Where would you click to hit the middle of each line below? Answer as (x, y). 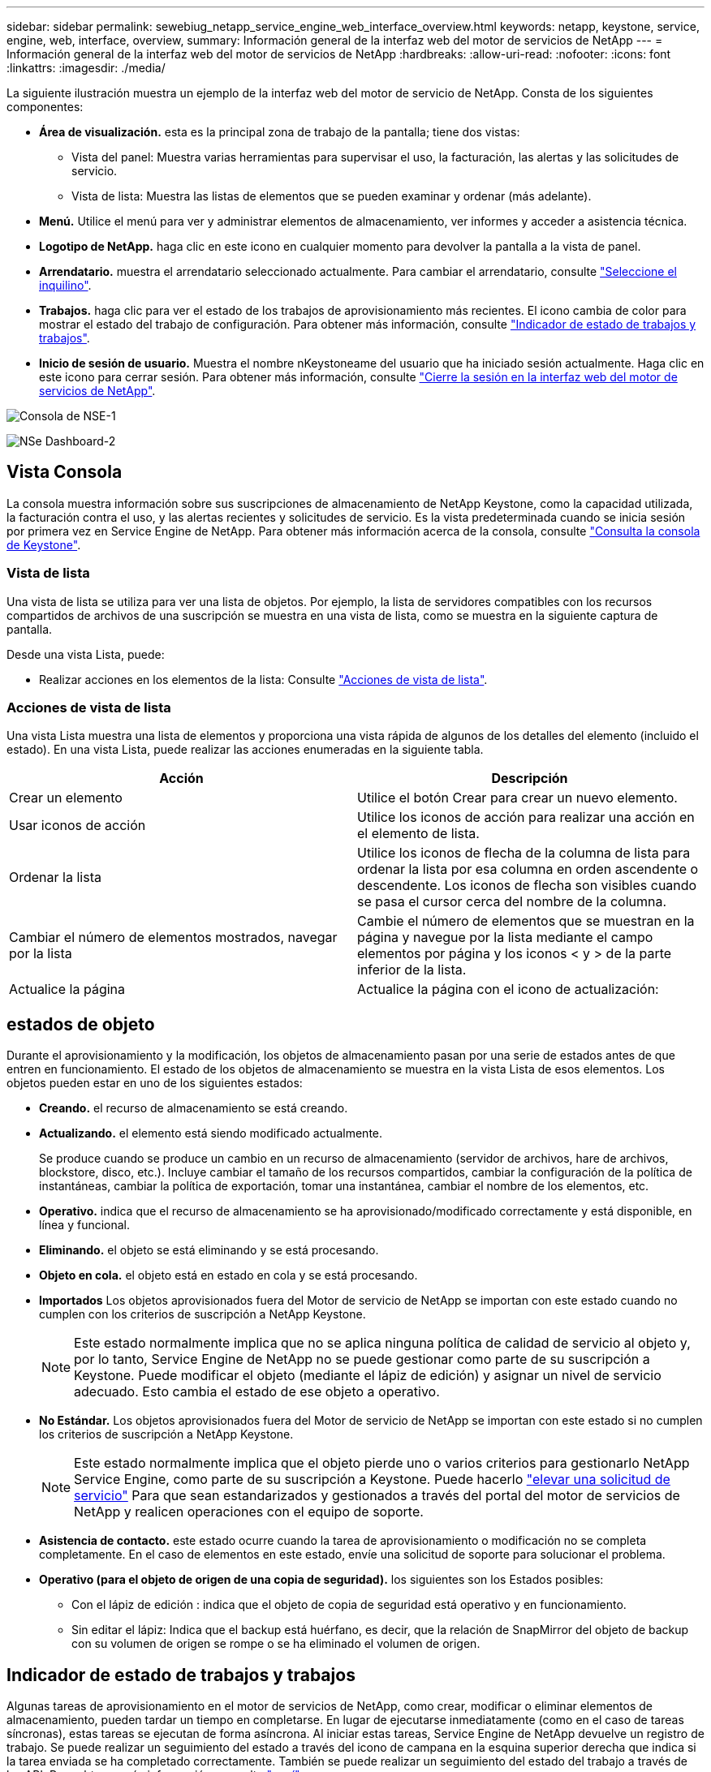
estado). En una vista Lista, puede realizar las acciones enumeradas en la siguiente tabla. (245, 750)
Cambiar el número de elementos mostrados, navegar (173, 938)
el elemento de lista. (418, 834)
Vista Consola (65, 472)
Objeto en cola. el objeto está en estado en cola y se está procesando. (228, 1275)
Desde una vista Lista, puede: (86, 654)
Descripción (530, 778)
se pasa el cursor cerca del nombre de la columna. (512, 902)
